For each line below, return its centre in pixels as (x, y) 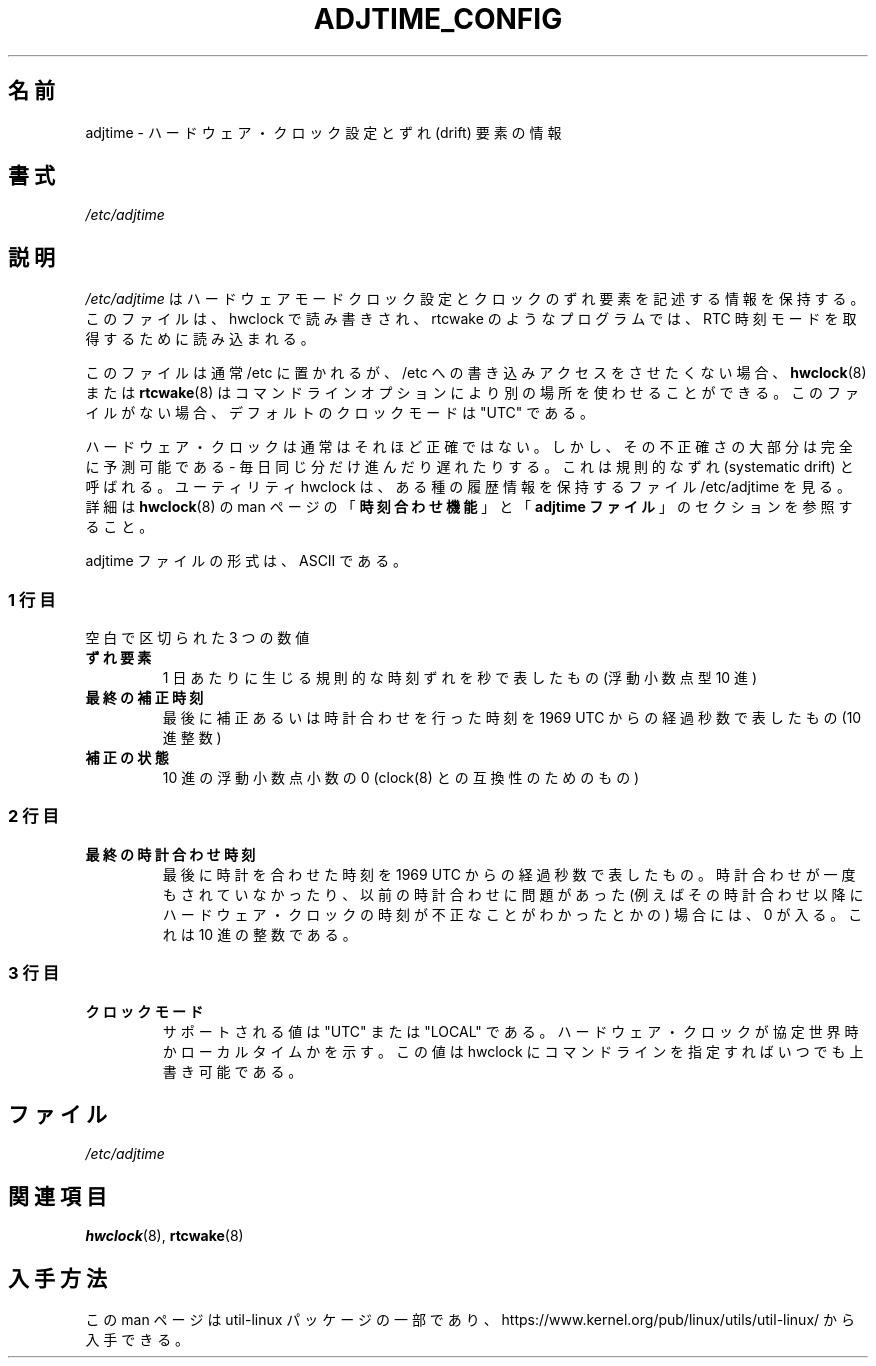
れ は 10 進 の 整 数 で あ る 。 (259, 934)
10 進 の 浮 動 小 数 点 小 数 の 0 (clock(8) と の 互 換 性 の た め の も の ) (401, 778)
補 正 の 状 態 (127, 758)
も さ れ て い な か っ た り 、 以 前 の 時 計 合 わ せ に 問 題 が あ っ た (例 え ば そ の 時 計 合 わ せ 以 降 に (513, 894)
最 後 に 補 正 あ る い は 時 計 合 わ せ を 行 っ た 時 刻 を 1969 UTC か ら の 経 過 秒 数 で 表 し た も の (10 (512, 718)
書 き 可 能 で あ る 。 (232, 1071)
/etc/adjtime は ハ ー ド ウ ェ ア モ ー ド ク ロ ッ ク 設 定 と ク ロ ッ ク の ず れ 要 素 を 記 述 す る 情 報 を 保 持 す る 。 (475, 299)
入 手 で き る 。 (137, 1340)
